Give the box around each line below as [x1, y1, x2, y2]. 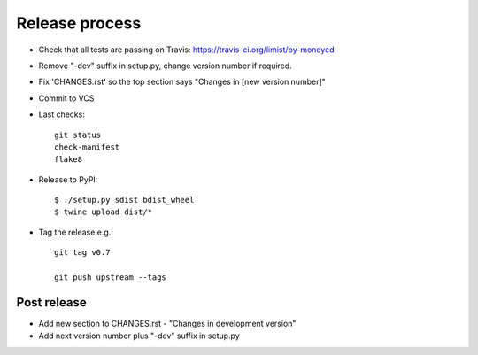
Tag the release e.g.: [38, 227, 114, 237]
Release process [16, 13, 142, 33]
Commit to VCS [38, 93, 95, 104]
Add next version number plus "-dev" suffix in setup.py [38, 330, 241, 341]
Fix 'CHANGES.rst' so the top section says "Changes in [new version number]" [38, 76, 327, 88]
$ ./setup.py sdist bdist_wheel [54, 195, 195, 205]
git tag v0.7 [54, 248, 111, 258]
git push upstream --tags [54, 273, 167, 282]
